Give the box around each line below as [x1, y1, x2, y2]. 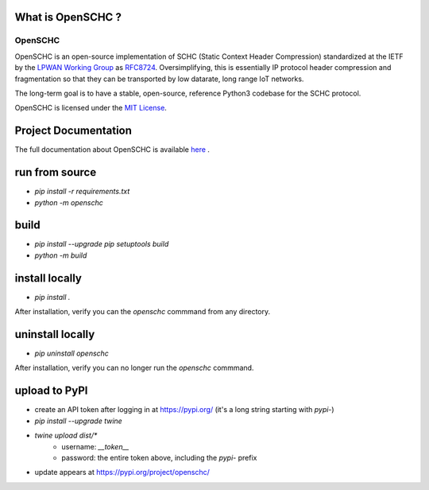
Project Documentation [14, 124, 133, 138]
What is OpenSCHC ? [14, 10, 122, 24]
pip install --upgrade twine [34, 416, 122, 426]
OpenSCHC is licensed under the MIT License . [14, 103, 167, 113]
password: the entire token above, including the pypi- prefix [61, 453, 257, 462]
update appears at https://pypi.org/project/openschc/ [34, 468, 211, 477]
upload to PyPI [14, 384, 88, 398]
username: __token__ [61, 441, 129, 451]
